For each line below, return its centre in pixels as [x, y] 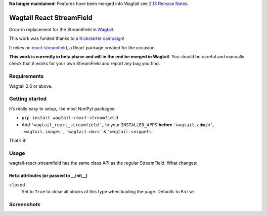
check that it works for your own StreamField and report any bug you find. [85, 64]
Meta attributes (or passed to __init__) [48, 176]
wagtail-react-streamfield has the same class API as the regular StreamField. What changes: [103, 163]
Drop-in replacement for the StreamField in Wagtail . [62, 29]
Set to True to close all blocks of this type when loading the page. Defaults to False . [108, 192]
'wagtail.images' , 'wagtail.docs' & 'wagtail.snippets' [88, 131]
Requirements [26, 76]
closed [17, 185]
